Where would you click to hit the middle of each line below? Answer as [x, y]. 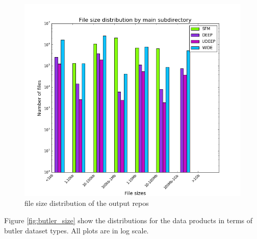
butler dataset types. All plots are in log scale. [76, 230]
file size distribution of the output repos [87, 203]
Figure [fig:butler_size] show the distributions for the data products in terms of [128, 220]
